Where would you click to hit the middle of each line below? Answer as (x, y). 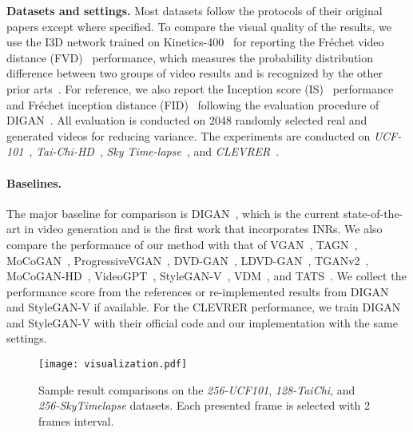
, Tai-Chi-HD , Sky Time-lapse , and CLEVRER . (154, 151)
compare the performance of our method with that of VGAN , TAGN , (182, 244)
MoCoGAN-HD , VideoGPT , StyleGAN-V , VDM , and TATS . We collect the (206, 276)
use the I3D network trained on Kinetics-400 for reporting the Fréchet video (195, 42)
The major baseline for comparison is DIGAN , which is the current (173, 213)
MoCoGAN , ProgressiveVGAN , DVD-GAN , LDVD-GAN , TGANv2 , (188, 260)
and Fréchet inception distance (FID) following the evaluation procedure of (193, 104)
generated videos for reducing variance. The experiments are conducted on (189, 135)
